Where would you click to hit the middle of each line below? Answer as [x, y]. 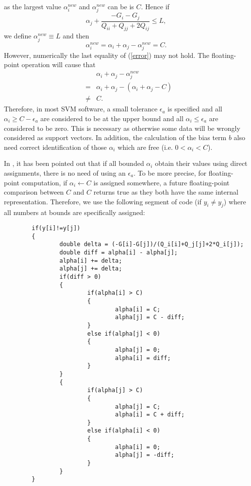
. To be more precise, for [170, 172]
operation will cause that [59, 64]
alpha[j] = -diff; [145, 455]
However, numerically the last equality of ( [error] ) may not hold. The [107, 55]
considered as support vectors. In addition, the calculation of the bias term [115, 137]
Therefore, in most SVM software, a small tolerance [81, 109]
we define [18, 36]
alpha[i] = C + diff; [150, 415]
